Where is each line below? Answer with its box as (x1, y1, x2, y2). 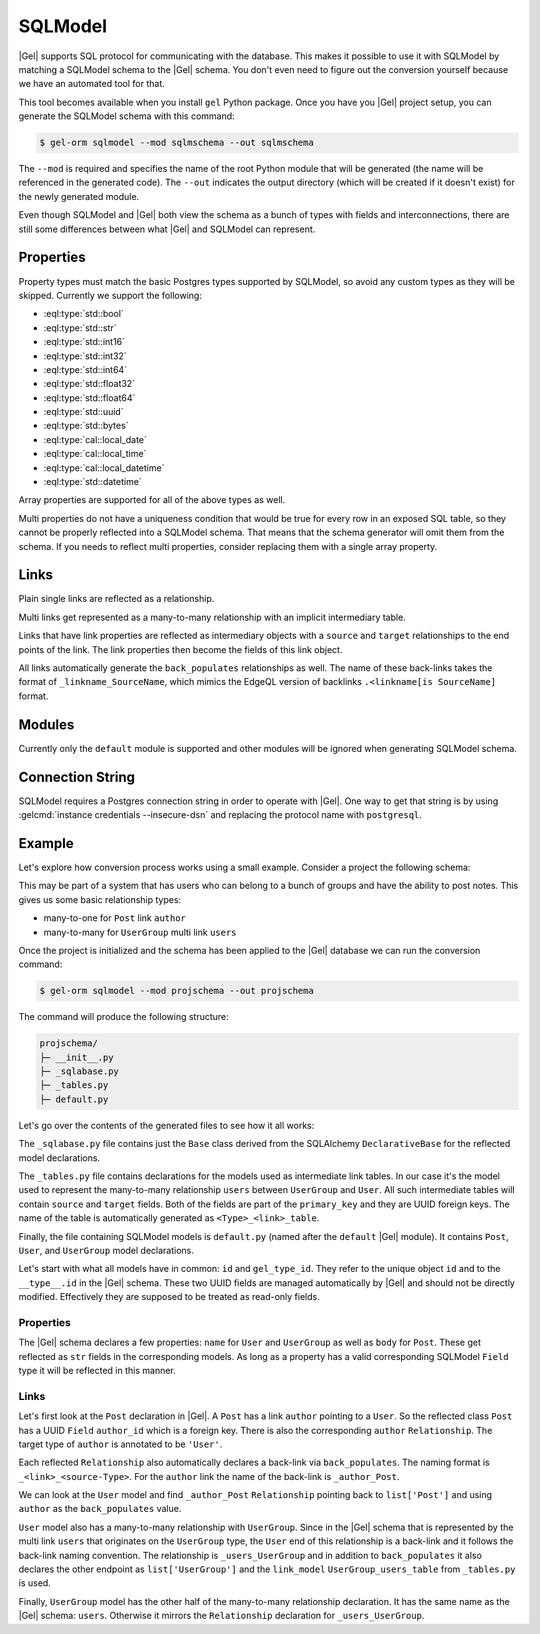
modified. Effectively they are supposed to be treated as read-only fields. (18, 1291, 320, 1303)
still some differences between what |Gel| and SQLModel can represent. (18, 223, 316, 235)
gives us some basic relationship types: (18, 893, 182, 905)
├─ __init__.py (39, 1051, 114, 1063)
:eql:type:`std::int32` (43, 350, 127, 362)
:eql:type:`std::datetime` (43, 476, 142, 488)
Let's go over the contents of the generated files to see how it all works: (18, 1119, 315, 1131)
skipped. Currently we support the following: (18, 289, 202, 301)
